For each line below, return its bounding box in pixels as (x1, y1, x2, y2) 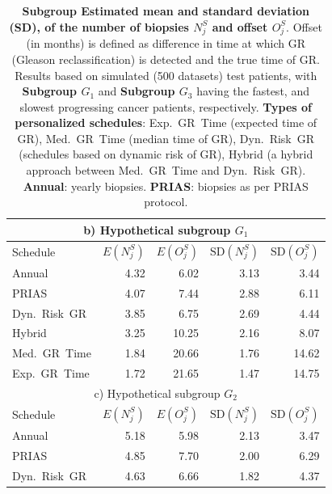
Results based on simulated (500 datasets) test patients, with (15, 66, 317, 83)
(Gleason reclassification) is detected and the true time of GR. (11, 50, 320, 67)
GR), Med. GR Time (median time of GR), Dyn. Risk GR (17, 129, 315, 146)
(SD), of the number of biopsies (9, 18, 189, 35)
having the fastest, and (196, 82, 309, 99)
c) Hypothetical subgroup (94, 385, 221, 402)
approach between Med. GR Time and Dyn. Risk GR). (26, 162, 306, 179)
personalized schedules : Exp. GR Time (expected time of (15, 114, 317, 131)
